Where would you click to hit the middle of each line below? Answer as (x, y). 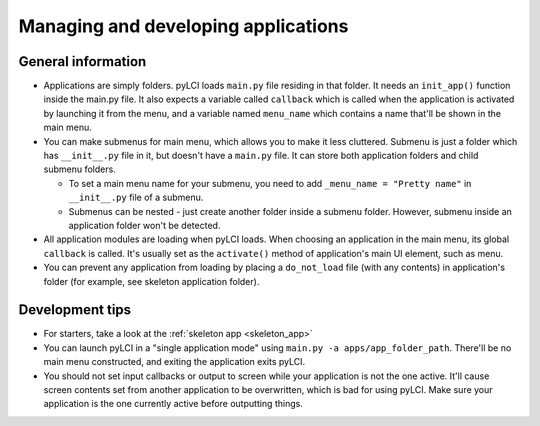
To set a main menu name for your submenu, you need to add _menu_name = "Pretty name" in (270, 183)
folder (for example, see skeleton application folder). (151, 281)
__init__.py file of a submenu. (136, 197)
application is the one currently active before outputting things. (173, 404)
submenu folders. (80, 169)
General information (82, 61)
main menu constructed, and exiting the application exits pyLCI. (174, 362)
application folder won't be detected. (144, 225)
